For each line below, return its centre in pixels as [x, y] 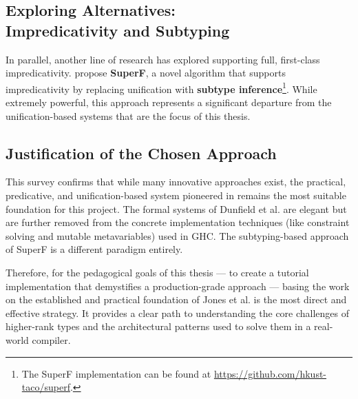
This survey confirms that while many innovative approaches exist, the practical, [176, 182]
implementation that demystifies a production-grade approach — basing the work [178, 286]
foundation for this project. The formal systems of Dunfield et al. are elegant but [176, 208]
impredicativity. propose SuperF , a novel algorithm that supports [146, 73]
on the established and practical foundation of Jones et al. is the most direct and [176, 299]
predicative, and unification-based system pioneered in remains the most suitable [176, 195]
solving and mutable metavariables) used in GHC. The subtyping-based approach [177, 235]
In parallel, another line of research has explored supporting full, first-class [163, 59]
